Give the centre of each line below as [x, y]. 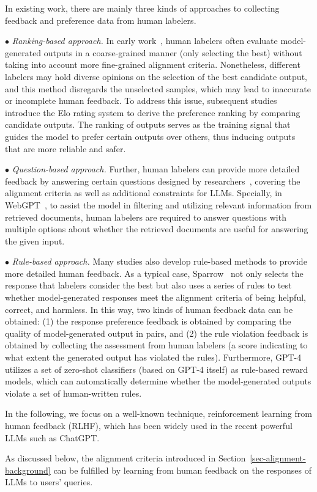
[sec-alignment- [278, 458]
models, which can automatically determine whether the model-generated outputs [158, 381]
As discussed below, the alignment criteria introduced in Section [125, 458]
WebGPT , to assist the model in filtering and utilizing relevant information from [158, 204]
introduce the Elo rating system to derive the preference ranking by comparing [153, 112]
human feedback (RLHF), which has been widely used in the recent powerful [149, 425]
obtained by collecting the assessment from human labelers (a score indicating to [156, 345]
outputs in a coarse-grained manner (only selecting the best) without [173, 52]
